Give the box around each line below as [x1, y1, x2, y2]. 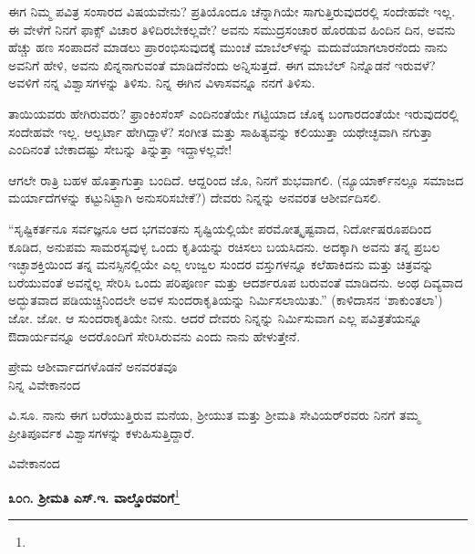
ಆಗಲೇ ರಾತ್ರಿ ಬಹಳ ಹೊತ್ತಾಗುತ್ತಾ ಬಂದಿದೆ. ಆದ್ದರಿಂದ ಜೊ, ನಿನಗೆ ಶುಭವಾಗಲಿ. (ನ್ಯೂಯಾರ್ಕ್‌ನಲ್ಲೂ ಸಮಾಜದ [8, 170, 464, 189]
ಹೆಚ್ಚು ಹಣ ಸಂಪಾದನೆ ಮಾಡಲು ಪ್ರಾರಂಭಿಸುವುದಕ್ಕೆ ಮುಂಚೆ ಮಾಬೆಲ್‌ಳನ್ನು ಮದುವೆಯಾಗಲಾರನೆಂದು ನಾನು [8, 37, 448, 57]
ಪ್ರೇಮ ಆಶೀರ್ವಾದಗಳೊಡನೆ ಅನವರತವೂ [8, 357, 178, 376]
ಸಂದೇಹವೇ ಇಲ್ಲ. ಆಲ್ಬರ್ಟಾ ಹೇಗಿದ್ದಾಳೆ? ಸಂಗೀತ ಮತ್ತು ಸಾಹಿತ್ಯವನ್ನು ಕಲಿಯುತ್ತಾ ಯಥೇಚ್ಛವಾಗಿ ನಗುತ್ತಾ [8, 121, 433, 141]
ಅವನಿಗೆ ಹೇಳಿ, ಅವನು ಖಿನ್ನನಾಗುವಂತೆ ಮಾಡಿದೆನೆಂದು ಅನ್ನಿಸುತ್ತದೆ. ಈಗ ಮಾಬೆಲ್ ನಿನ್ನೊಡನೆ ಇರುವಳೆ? [8, 55, 436, 74]
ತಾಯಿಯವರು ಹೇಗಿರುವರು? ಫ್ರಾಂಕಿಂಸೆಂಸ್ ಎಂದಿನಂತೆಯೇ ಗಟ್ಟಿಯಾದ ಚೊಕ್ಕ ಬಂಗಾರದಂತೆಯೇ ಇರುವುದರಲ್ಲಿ [8, 103, 459, 122]
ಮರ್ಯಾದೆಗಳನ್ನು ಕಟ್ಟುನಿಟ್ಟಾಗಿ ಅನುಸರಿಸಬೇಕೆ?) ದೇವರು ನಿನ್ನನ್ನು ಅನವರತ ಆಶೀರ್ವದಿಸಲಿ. [8, 188, 381, 207]
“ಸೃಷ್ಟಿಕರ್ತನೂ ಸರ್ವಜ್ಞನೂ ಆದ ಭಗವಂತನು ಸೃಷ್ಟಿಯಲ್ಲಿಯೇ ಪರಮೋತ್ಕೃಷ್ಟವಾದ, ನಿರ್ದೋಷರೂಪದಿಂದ [8, 218, 431, 237]
